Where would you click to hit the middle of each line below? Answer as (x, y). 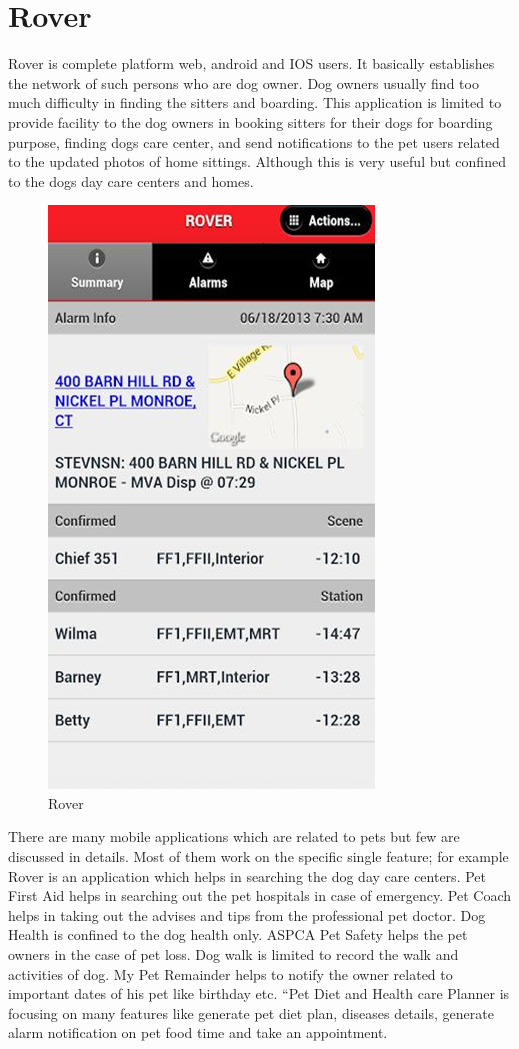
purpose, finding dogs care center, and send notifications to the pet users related (254, 141)
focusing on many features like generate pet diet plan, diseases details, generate (251, 1012)
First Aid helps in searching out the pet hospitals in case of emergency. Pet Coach (259, 895)
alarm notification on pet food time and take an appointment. (198, 1032)
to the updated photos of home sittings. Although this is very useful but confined (257, 161)
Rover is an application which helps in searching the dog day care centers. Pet (247, 875)
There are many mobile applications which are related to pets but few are (234, 836)
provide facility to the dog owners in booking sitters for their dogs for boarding (250, 121)
